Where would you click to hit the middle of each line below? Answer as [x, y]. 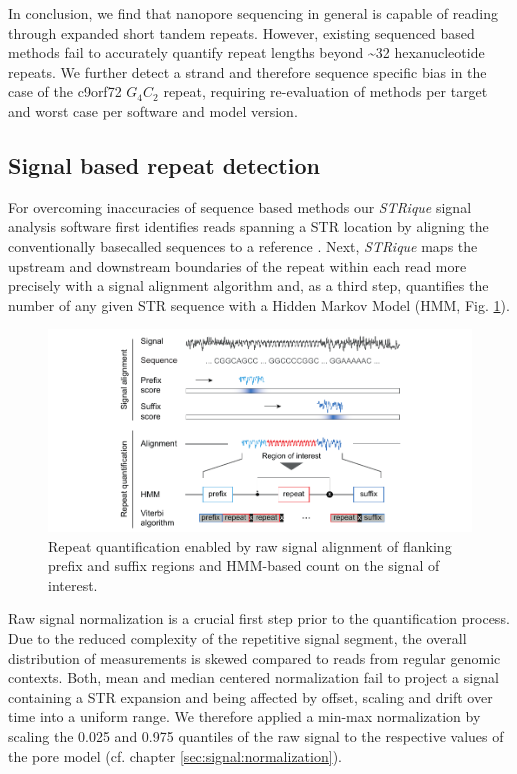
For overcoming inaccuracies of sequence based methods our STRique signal [240, 206]
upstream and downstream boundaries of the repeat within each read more [237, 265]
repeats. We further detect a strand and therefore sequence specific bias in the [247, 71]
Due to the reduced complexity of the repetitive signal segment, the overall [237, 637]
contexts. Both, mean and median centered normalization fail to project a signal [253, 677]
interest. [73, 584]
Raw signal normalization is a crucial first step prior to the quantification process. [259, 618]
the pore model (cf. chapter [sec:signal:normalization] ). [175, 755]
